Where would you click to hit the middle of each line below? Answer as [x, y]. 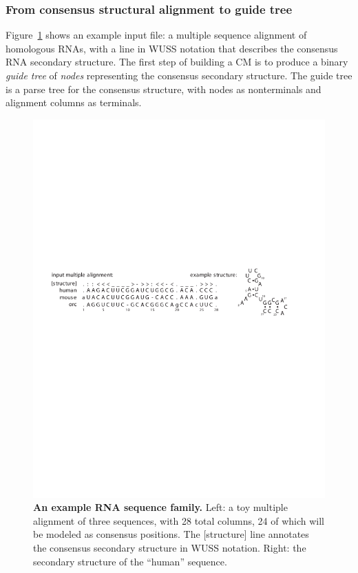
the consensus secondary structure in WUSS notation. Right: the [170, 548]
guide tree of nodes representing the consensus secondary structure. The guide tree [179, 75]
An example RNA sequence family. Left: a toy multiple [160, 507]
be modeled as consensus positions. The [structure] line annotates [171, 534]
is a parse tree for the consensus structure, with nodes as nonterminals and [164, 89]
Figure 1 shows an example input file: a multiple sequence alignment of [156, 35]
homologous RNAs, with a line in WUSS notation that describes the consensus [172, 48]
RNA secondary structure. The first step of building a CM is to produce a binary [177, 62]
